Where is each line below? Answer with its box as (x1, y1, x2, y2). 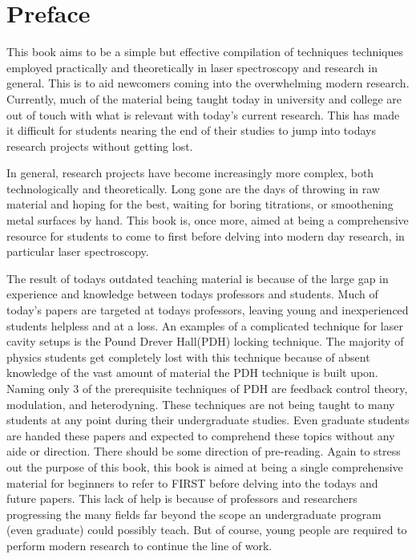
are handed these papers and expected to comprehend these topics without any (6, 427, 395, 444)
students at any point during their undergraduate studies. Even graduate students (6, 411, 410, 428)
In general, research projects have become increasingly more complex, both (6, 164, 374, 181)
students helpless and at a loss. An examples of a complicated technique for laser (6, 317, 403, 334)
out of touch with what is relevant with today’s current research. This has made (6, 106, 400, 123)
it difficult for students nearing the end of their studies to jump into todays (6, 122, 376, 139)
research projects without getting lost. (6, 137, 193, 154)
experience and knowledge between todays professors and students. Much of (6, 286, 378, 302)
